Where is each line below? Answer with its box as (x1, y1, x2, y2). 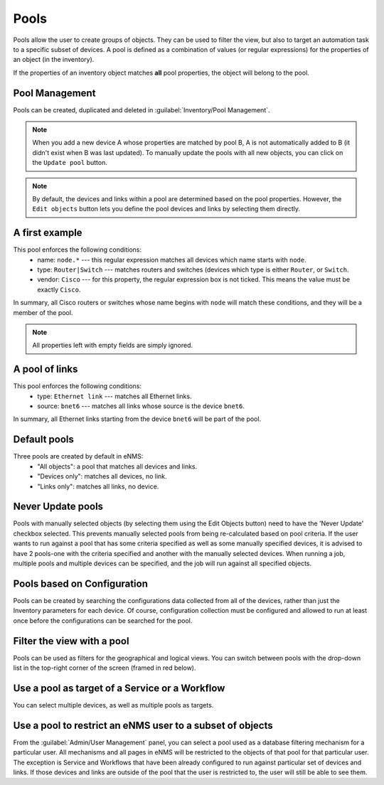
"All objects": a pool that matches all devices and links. (37, 462, 198, 471)
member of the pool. (13, 308, 73, 316)
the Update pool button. (32, 159, 108, 167)
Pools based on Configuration (13, 577, 149, 589)
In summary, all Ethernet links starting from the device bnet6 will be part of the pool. (13, 415, 262, 423)
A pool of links (13, 363, 78, 375)
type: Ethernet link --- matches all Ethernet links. (37, 392, 192, 400)
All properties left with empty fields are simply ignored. (32, 341, 193, 350)
